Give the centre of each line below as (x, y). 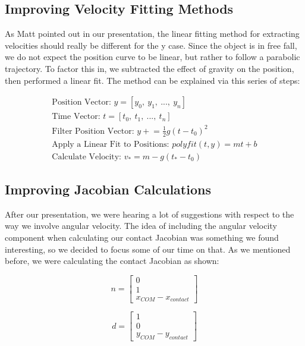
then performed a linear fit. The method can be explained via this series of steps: (152, 80)
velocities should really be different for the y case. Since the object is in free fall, (151, 45)
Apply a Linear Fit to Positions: (111, 144)
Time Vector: (76, 117)
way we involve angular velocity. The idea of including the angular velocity (141, 226)
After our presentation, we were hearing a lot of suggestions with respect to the (150, 214)
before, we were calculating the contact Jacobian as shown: (112, 261)
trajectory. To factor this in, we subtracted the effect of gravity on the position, (150, 68)
